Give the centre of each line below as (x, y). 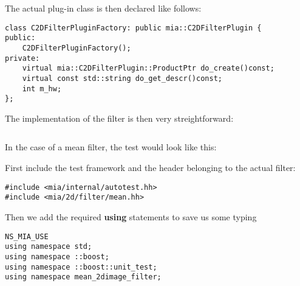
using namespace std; (49, 247)
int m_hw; (42, 89)
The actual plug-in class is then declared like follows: (103, 8)
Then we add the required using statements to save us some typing (131, 216)
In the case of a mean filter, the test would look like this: (111, 147)
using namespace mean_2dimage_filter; (83, 277)
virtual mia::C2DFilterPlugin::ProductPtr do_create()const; (148, 68)
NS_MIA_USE (27, 236)
